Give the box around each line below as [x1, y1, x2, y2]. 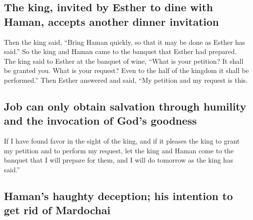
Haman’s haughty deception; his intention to [4, 188, 233, 203]
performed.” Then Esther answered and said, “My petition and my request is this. [4, 74, 248, 85]
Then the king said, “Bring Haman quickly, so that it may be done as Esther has [4, 37, 245, 47]
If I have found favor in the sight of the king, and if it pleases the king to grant [4, 136, 240, 146]
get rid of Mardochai [4, 202, 110, 218]
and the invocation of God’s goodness [4, 113, 197, 128]
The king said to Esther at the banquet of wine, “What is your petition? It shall [4, 55, 244, 66]
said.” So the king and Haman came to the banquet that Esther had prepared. [4, 46, 237, 56]
